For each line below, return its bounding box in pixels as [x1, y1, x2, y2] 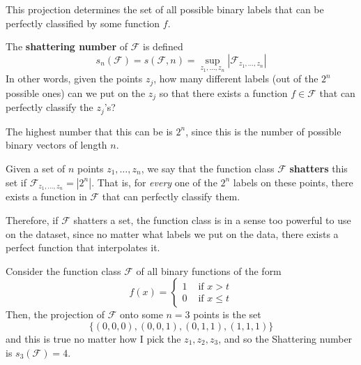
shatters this [289, 161, 348, 175]
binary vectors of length [6, 137, 107, 152]
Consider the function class [6, 263, 121, 278]
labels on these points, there [233, 174, 353, 189]
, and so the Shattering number [218, 331, 353, 345]
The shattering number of [6, 39, 128, 54]
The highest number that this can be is [6, 124, 173, 138]
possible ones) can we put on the [6, 85, 146, 100]
